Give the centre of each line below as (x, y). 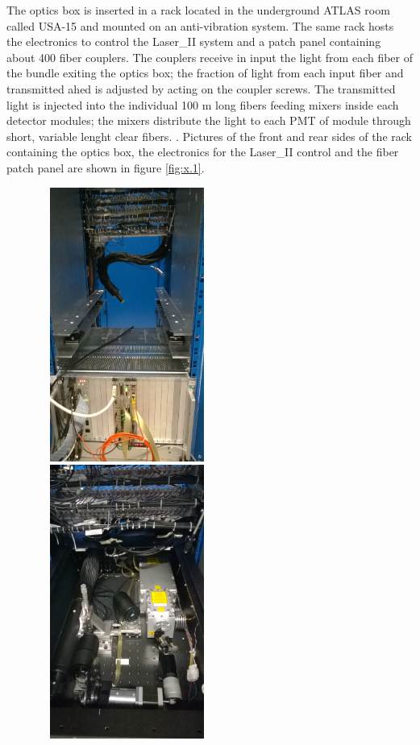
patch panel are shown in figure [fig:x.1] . (106, 167)
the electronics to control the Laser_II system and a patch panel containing (194, 41)
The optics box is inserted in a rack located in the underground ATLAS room (198, 10)
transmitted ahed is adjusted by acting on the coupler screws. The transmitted (201, 88)
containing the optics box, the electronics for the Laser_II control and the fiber (203, 152)
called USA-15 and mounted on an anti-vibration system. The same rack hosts (200, 25)
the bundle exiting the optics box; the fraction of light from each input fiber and (205, 73)
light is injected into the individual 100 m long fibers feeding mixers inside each (203, 104)
